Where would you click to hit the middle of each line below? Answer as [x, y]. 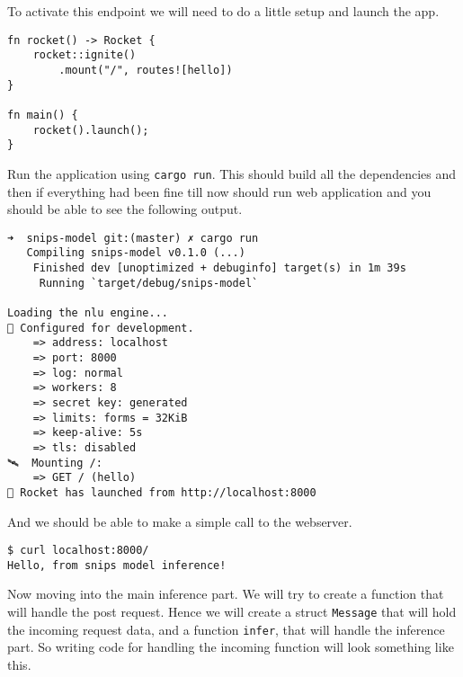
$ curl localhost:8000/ [78, 551]
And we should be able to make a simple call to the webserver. [180, 521]
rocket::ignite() [85, 55]
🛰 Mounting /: [55, 463]
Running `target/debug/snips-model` [149, 283]
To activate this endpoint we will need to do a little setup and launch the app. [223, 11]
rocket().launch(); [91, 130]
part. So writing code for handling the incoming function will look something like [231, 647]
